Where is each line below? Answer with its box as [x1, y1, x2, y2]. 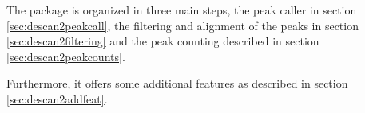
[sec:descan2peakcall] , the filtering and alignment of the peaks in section [6, 17, 359, 33]
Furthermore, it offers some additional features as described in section [6, 75, 348, 92]
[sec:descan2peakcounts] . [6, 48, 125, 64]
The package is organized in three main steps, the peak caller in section [6, 2, 357, 18]
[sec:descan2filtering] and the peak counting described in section [6, 33, 319, 49]
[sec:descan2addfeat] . [6, 90, 108, 107]
